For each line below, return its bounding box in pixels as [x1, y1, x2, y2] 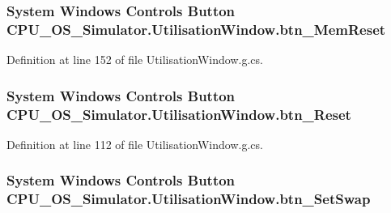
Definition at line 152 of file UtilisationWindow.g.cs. [6, 51, 263, 68]
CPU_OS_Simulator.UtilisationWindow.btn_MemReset [6, 19, 386, 39]
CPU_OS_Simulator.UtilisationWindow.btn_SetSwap [6, 189, 371, 209]
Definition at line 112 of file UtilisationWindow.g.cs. [6, 135, 263, 152]
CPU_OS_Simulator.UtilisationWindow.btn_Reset [6, 104, 351, 124]
